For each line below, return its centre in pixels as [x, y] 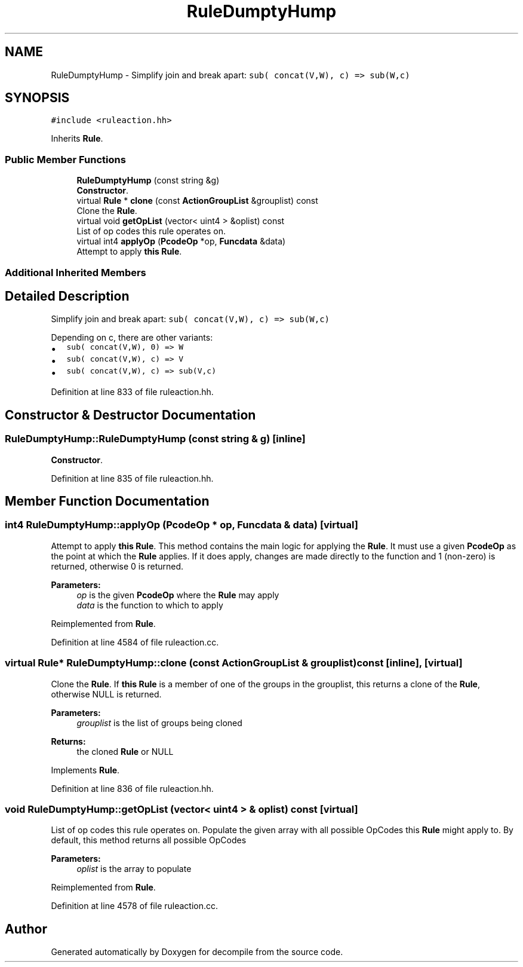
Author [26, 929]
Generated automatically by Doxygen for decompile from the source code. [197, 952]
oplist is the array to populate [134, 869]
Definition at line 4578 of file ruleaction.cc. [135, 906]
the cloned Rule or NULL [125, 751]
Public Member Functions [65, 159]
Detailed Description [67, 296]
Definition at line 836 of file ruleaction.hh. [132, 788]
